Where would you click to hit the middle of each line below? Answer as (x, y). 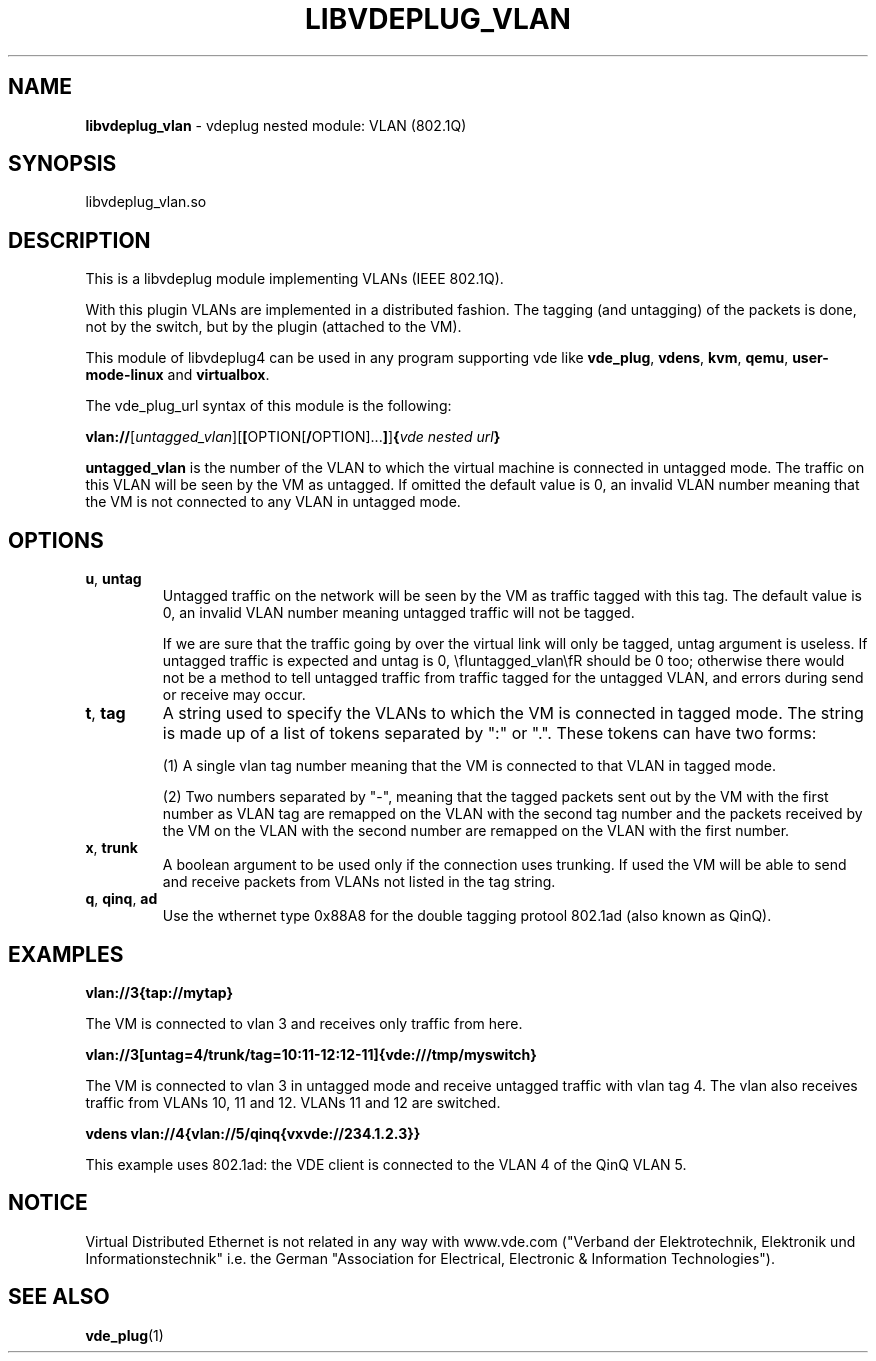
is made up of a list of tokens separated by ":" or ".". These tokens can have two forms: (489, 733)
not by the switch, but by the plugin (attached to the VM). (273, 327)
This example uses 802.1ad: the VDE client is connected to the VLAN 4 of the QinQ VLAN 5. (386, 1164)
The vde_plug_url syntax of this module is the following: (268, 406)
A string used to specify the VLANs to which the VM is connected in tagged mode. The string (513, 713)
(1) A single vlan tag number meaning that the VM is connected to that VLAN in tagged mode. (469, 766)
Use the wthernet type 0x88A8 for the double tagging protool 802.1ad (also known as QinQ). (467, 916)
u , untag (113, 579)
